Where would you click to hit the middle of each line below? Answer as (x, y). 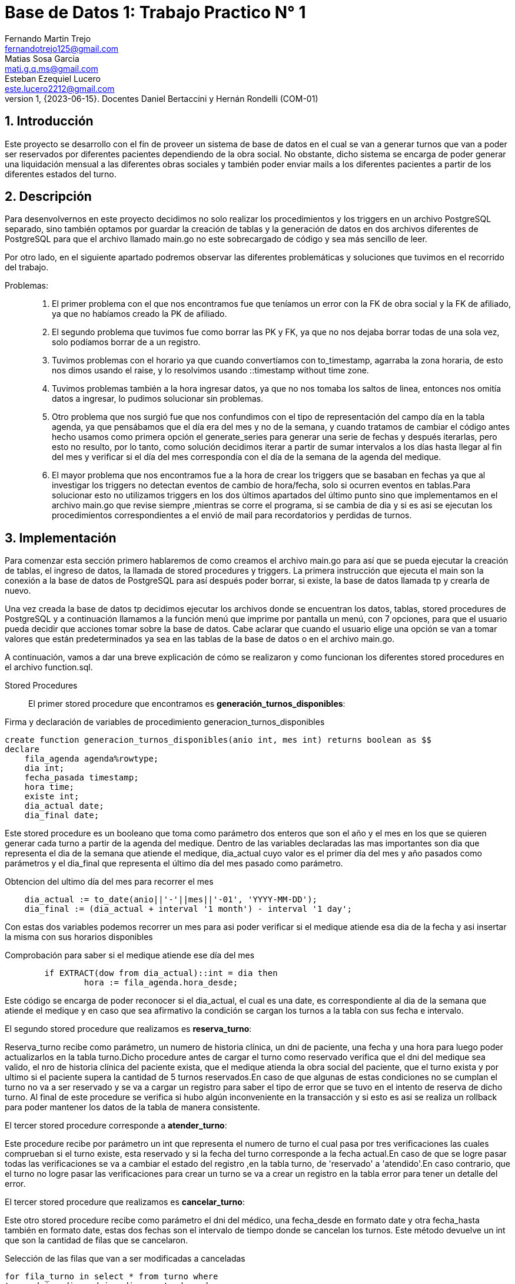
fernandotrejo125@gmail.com (62, 48)
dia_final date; (62, 815)
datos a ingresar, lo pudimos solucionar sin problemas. (158, 399)
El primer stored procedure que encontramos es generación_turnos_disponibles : (187, 704)
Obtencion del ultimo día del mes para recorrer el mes (109, 882)
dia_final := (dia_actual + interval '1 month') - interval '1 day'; (188, 909)
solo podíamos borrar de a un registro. (126, 342)
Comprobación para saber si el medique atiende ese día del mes (130, 955)
